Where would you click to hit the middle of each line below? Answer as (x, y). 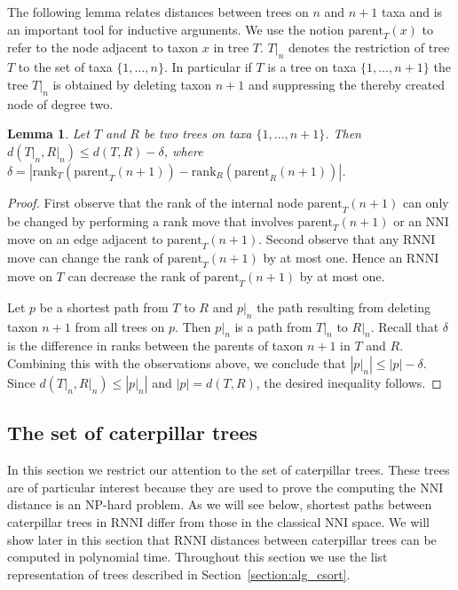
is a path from (273, 326)
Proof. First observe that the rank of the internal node (155, 202)
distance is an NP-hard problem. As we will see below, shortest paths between (220, 504)
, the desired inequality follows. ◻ (349, 382)
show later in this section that (89, 539)
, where (183, 150)
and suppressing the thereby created (347, 84)
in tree (231, 47)
